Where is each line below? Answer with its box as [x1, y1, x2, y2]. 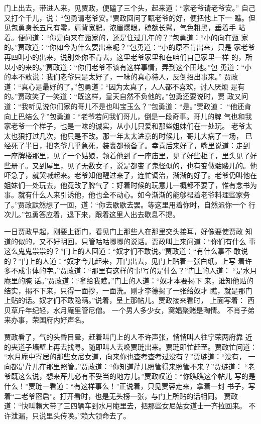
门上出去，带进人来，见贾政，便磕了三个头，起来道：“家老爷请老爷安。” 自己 [4, 3, 255, 13]
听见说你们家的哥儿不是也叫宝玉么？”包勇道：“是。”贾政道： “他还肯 [28, 100, 251, 111]
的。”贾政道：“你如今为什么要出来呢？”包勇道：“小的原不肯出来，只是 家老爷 [4, 42, 255, 52]
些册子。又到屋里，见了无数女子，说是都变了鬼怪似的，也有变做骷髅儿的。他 [4, 160, 257, 170]
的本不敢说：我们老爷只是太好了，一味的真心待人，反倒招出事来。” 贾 [4, 71, 231, 82]
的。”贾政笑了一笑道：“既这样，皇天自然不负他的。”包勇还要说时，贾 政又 [4, 91, 241, 101]
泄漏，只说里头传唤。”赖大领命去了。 [11, 410, 130, 420]
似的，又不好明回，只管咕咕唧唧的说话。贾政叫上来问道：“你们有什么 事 [18, 236, 256, 246]
